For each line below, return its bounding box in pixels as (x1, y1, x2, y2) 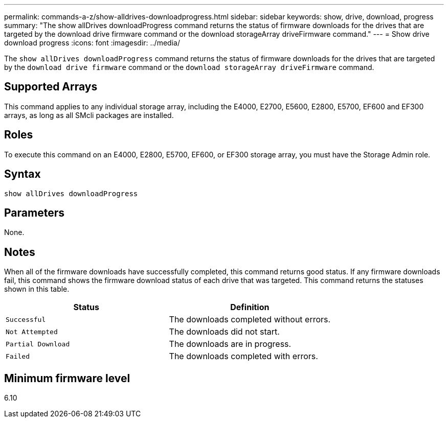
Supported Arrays (4, 80, 98, 93)
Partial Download (6, 340, 70, 348)
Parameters (4, 206, 64, 219)
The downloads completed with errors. (169, 351, 318, 362)
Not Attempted (6, 327, 58, 336)
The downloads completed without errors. (169, 314, 331, 325)
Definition (230, 302, 270, 313)
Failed (6, 352, 30, 360)
